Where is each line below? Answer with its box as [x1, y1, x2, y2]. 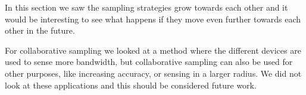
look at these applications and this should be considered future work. [5, 78, 257, 91]
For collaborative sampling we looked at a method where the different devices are [5, 44, 301, 56]
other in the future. [5, 24, 75, 37]
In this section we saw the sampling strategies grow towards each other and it [5, 1, 288, 13]
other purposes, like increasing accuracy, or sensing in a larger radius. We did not [5, 67, 302, 79]
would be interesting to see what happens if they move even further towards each [5, 12, 301, 25]
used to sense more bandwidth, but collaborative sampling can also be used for [5, 55, 293, 68]
